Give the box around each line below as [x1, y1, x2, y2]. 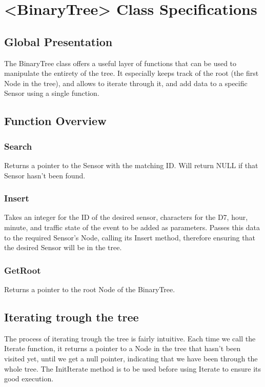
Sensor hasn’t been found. [4, 170, 86, 180]
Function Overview [4, 113, 107, 129]
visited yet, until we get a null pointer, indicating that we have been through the [4, 353, 258, 363]
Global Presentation [4, 33, 113, 49]
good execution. [4, 373, 54, 384]
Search [4, 139, 32, 152]
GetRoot [4, 263, 41, 276]
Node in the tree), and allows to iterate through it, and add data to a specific [4, 77, 248, 88]
